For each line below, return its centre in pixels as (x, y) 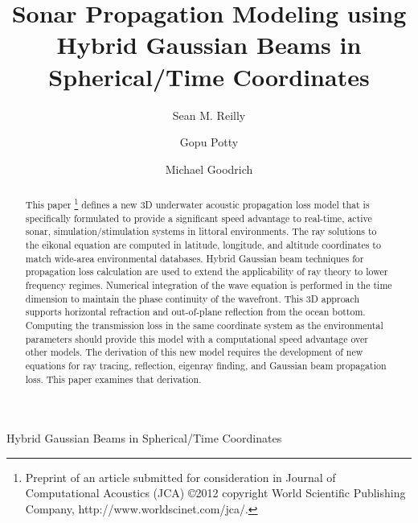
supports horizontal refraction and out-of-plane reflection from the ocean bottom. (195, 312)
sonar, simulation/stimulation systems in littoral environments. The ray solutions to (201, 231)
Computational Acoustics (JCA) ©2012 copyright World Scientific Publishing (215, 493)
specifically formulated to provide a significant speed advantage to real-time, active (199, 218)
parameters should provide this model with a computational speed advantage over (197, 338)
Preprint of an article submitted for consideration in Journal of (180, 477)
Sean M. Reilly (209, 115)
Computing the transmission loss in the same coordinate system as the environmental (204, 325)
